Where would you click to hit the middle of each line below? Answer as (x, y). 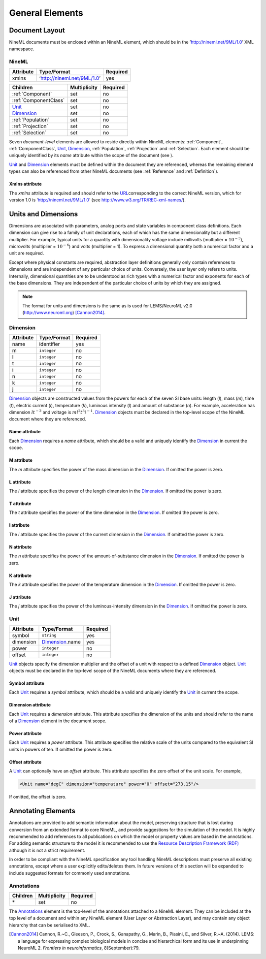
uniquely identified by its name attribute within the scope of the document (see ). (91, 156)
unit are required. (27, 253)
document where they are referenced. (48, 419)
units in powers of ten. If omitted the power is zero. (61, 749)
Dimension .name (62, 641)
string (49, 635)
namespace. (22, 49)
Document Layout (37, 30)
